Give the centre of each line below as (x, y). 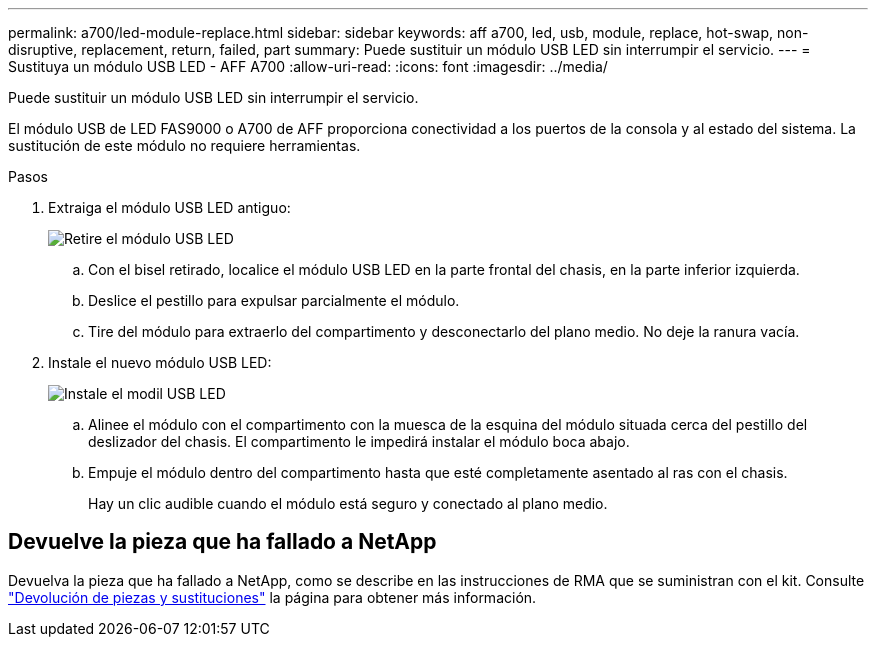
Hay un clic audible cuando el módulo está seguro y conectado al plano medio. (348, 503)
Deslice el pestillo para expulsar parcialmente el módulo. (274, 300)
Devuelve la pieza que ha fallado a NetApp (222, 542)
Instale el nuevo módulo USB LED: (160, 362)
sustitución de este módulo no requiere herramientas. (184, 145)
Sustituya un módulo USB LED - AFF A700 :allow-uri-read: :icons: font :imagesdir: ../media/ (308, 66)
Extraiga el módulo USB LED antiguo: (169, 207)
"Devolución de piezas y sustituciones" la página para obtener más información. (272, 597)
